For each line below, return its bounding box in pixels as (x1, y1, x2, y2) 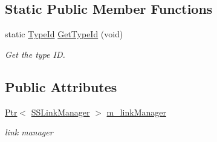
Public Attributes (5, 77, 117, 96)
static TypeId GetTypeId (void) (5, 28, 123, 40)
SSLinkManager (31, 105, 90, 118)
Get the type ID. (5, 48, 65, 60)
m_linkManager (106, 105, 166, 118)
